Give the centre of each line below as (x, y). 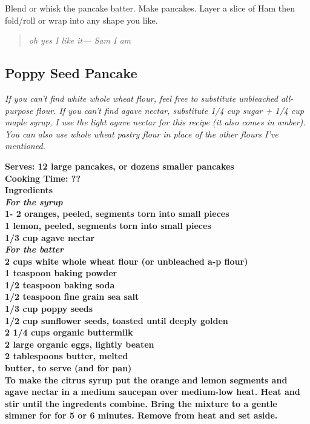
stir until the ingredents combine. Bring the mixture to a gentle (141, 403)
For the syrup (34, 201)
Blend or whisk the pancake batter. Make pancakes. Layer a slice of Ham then (150, 8)
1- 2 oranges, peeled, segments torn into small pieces (117, 214)
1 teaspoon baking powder (61, 273)
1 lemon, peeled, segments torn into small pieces (108, 225)
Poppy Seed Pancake (71, 73)
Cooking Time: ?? (43, 178)
